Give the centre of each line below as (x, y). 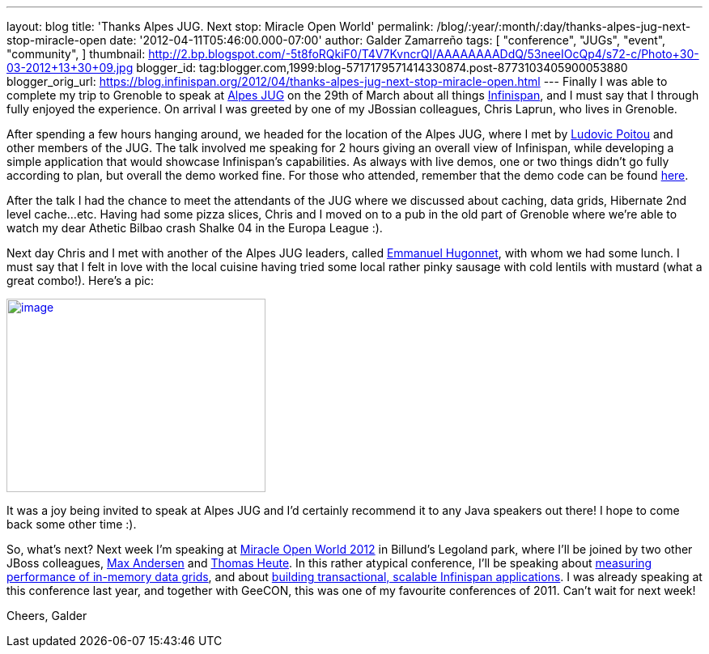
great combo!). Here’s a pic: (81, 280)
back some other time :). (72, 524)
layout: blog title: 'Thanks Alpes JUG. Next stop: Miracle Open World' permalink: (220, 26)
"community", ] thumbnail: (76, 54)
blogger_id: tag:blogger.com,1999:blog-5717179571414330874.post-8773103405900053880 (382, 68)
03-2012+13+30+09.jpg (70, 68)
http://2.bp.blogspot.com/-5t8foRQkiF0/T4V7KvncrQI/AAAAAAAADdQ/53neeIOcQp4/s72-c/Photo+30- (424, 54)
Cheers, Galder (47, 616)
